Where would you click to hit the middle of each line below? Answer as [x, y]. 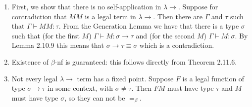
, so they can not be [95, 97]
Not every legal [35, 78]
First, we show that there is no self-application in [86, 6]
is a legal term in [110, 16]
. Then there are [178, 16]
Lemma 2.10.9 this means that [58, 45]
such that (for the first [46, 35]
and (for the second [165, 35]
